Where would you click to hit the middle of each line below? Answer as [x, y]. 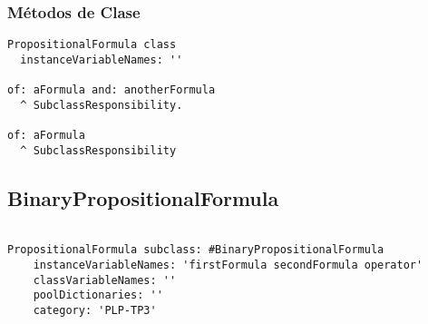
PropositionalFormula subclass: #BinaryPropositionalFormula [196, 250]
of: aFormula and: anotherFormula [112, 90]
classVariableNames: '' [105, 280]
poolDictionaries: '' [98, 295]
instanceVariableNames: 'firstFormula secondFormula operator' [228, 265]
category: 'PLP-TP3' [95, 310]
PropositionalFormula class [92, 45]
